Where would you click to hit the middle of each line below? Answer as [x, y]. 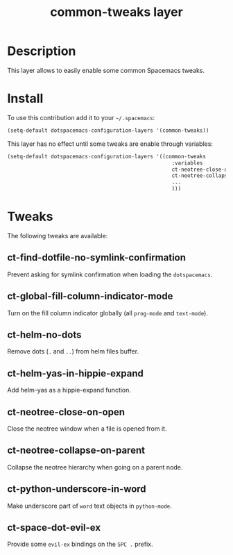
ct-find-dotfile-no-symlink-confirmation [96, 258]
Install [25, 99]
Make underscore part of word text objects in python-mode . [89, 506]
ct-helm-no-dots [44, 334]
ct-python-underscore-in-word [77, 489]
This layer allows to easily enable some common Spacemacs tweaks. [106, 70]
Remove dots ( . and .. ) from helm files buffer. [73, 351]
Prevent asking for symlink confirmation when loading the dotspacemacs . [110, 274]
